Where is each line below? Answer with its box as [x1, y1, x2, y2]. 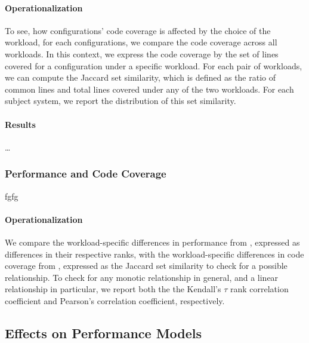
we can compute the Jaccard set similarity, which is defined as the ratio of [5, 71, 276, 84]
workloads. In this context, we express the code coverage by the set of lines [5, 47, 279, 60]
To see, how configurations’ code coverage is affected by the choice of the [5, 24, 271, 36]
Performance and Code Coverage [5, 166, 166, 181]
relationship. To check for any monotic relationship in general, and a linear [5, 271, 279, 283]
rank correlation [230, 283, 289, 295]
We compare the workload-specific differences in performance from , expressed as [5, 235, 300, 248]
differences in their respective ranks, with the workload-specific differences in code [5, 247, 304, 260]
